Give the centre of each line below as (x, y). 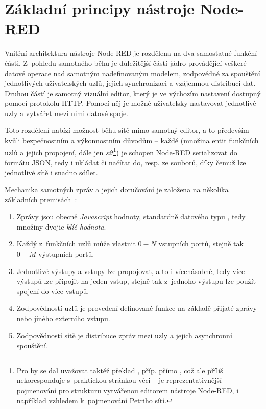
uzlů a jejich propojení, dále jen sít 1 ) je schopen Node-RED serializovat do (121, 151)
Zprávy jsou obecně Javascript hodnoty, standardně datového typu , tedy (131, 217)
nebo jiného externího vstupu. (63, 318)
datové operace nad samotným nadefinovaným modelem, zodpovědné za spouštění (132, 73)
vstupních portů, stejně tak (201, 244)
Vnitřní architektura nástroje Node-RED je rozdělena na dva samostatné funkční (131, 53)
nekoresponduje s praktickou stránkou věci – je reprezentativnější (119, 380)
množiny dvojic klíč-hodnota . (61, 226)
